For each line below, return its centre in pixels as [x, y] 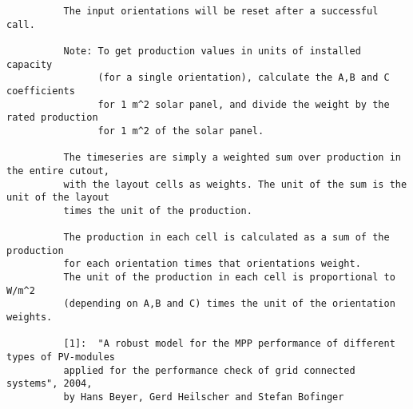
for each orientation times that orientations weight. [212, 264]
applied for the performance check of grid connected [209, 370]
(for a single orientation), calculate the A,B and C [244, 78]
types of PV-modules [61, 357]
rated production [52, 118]
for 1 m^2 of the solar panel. [181, 131]
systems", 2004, [50, 384]
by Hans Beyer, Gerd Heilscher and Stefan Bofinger [204, 397]
